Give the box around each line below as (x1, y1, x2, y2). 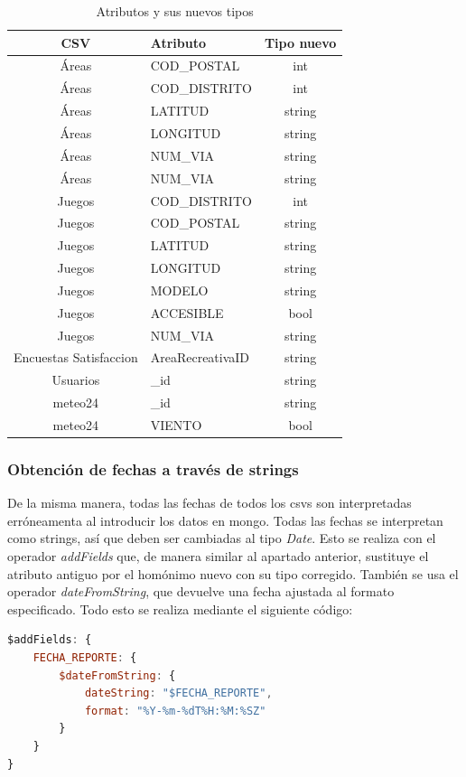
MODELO (150, 280, 209, 299)
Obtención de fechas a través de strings (7, 457, 299, 480)
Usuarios (51, 370, 100, 389)
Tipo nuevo (264, 33, 337, 51)
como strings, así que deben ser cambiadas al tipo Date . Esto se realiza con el (7, 529, 436, 548)
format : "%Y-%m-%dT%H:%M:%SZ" (84, 704, 266, 717)
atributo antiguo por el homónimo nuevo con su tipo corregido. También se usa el (7, 564, 459, 583)
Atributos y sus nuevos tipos (96, 2, 254, 20)
